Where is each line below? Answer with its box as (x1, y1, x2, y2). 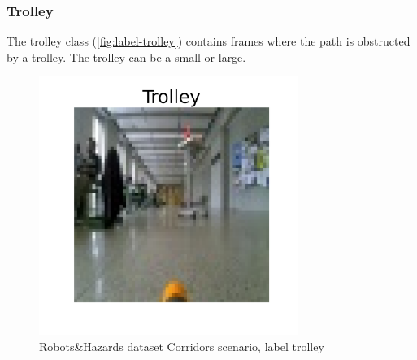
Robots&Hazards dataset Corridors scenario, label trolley (39, 338, 324, 354)
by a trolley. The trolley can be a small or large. (7, 48, 246, 65)
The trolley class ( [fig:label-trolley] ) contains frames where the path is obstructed (7, 33, 410, 50)
